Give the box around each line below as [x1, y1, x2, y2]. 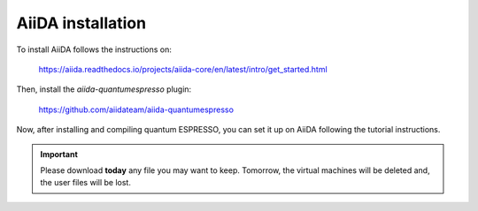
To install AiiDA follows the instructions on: [16, 44, 172, 55]
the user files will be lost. [40, 177, 132, 188]
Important [40, 148, 79, 159]
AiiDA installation [16, 13, 146, 33]
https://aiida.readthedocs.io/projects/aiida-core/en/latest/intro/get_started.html [38, 64, 328, 74]
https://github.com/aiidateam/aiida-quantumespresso [38, 104, 235, 115]
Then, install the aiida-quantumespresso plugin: [16, 84, 192, 94]
